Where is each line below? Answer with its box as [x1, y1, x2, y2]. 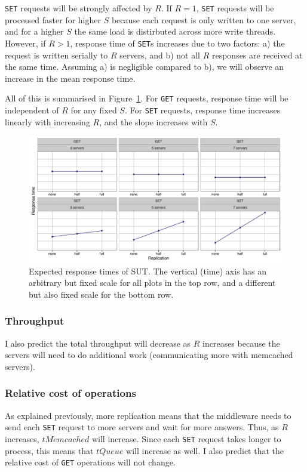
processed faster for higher [5, 13, 101, 26]
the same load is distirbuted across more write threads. [74, 25, 276, 38]
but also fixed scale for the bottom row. [29, 288, 174, 300]
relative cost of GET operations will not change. [5, 456, 176, 468]
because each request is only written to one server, [111, 13, 296, 26]
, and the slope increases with [99, 115, 208, 128]
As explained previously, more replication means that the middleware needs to [5, 409, 291, 421]
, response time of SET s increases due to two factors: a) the [70, 36, 285, 49]
